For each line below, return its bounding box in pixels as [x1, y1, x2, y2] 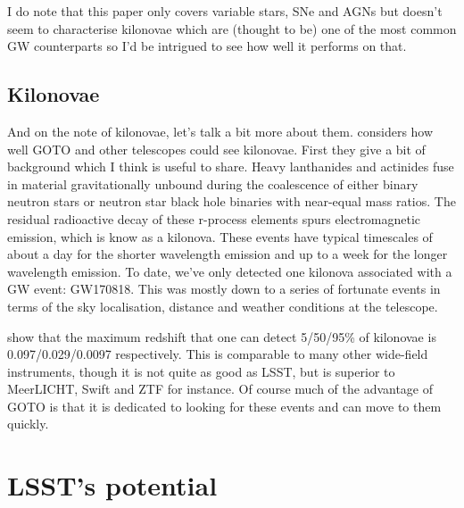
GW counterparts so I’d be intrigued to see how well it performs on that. [7, 37, 407, 55]
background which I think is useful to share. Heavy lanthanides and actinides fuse [7, 157, 454, 176]
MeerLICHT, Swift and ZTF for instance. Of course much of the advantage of [7, 379, 434, 398]
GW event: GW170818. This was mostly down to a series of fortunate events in [7, 279, 441, 298]
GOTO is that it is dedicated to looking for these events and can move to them [7, 396, 442, 415]
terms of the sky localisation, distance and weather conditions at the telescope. [7, 296, 438, 315]
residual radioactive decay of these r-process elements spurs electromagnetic [7, 209, 421, 228]
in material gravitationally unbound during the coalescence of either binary [7, 174, 418, 193]
